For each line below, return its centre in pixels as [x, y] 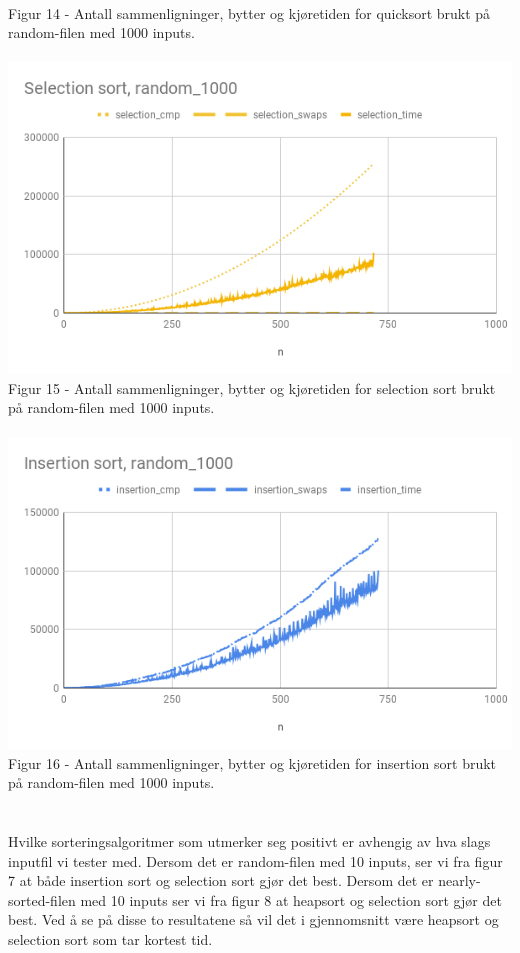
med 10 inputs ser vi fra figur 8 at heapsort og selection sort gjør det [291, 899]
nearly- [459, 880]
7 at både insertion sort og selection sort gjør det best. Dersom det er [221, 880]
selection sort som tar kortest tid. [110, 938]
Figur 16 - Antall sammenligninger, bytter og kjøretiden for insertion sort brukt [252, 762]
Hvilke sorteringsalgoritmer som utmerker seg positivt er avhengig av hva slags [249, 840]
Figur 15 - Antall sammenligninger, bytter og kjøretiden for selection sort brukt [252, 387]
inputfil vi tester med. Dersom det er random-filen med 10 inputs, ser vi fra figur [255, 860]
